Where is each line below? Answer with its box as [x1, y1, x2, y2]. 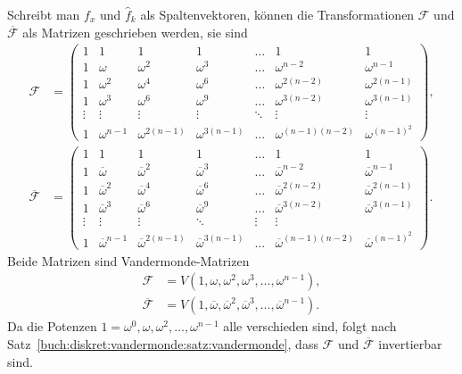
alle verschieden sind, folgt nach [223, 317, 397, 336]
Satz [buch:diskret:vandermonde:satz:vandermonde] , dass [7, 334, 318, 353]
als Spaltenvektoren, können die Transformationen [140, 5, 415, 23]
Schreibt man [7, 5, 80, 23]
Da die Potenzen [7, 317, 97, 336]
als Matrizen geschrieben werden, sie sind [22, 22, 248, 41]
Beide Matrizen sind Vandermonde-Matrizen [7, 251, 250, 270]
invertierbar [378, 334, 442, 353]
